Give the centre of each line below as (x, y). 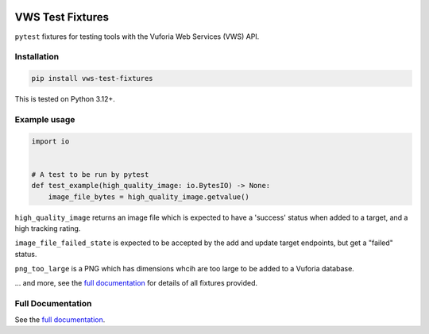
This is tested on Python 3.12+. (65, 99)
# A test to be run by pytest (90, 174)
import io (50, 141)
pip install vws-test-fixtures (93, 79)
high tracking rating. (48, 228)
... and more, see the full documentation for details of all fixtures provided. (136, 283)
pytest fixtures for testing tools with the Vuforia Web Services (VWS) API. (137, 36)
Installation (37, 57)
